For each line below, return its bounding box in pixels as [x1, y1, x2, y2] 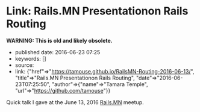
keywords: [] [14, 55, 46, 62]
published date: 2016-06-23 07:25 [14, 48, 101, 55]
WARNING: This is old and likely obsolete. [6, 37, 113, 44]
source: [14, 61, 34, 69]
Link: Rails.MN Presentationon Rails [6, 4, 189, 18]
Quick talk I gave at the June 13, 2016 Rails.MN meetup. [6, 98, 145, 106]
